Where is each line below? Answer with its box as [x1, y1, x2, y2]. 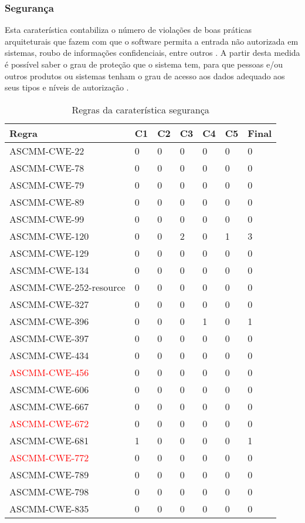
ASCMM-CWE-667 [9, 399, 89, 413]
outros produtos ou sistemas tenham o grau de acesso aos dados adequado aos [5, 69, 285, 82]
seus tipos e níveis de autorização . [5, 81, 129, 93]
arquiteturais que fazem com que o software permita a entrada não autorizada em [5, 35, 299, 47]
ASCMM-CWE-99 [9, 212, 84, 226]
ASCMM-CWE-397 [9, 331, 89, 345]
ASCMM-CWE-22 [9, 143, 84, 157]
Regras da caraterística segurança [72, 102, 209, 116]
